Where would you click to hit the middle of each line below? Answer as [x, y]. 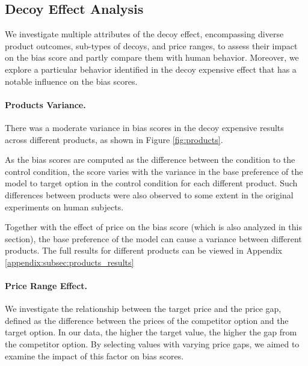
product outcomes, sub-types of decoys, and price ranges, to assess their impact [151, 45]
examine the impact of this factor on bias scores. [94, 355]
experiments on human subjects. [64, 206]
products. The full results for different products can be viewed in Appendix [143, 250]
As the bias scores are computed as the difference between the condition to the [150, 160]
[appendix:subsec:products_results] [69, 262]
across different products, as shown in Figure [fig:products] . [114, 139]
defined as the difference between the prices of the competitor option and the [147, 320]
